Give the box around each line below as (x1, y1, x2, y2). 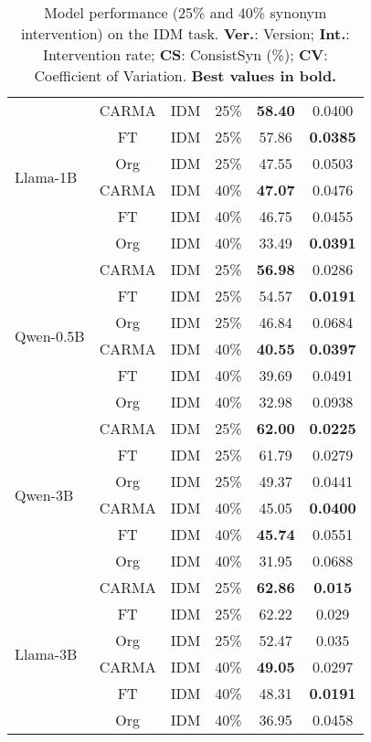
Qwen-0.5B (15, 324, 85, 346)
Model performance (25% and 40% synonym (44, 2, 327, 23)
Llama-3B (15, 642, 78, 664)
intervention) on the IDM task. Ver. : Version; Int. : (20, 23, 350, 44)
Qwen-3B (15, 483, 74, 505)
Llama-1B (15, 165, 78, 187)
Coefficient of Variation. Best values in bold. (34, 65, 337, 86)
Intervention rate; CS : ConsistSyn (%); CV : (43, 44, 328, 65)
